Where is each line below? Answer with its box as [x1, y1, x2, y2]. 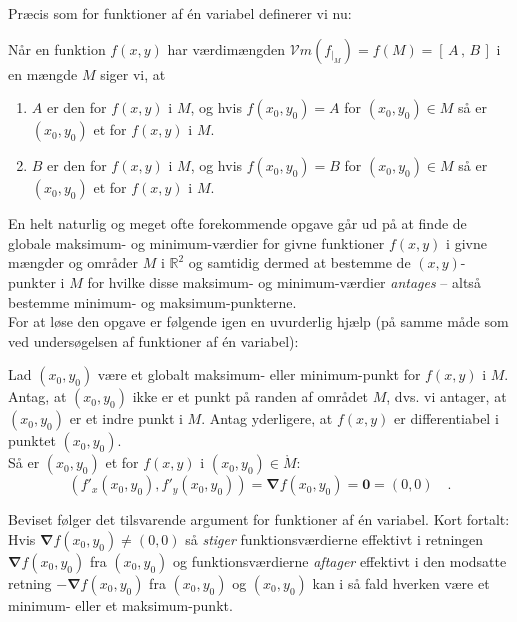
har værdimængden [167, 38, 286, 59]
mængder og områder [8, 252, 139, 273]
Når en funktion [8, 38, 106, 59]
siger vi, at [100, 63, 166, 84]
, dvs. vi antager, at [386, 386, 507, 407]
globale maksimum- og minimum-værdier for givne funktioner [8, 232, 385, 253]
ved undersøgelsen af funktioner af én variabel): [8, 330, 299, 351]
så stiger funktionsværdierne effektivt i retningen [185, 528, 484, 549]
